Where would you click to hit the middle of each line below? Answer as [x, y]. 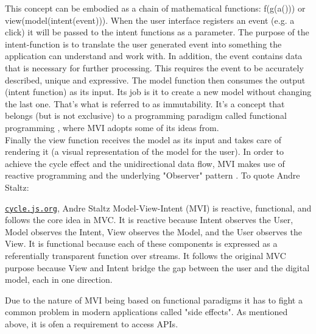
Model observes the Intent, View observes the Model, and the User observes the [153, 231]
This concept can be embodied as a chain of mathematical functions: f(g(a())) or [155, 8]
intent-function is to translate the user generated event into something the [143, 44]
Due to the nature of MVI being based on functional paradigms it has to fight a [154, 300]
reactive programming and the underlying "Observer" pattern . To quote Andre [153, 175]
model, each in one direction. [59, 279]
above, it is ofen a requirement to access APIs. [92, 323]
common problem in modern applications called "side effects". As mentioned [146, 312]
